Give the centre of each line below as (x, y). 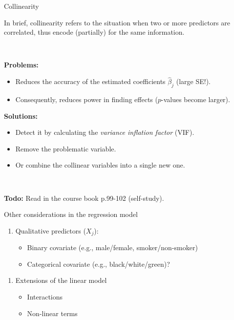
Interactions (45, 296)
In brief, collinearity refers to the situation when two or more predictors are (117, 22)
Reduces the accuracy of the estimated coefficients (90, 81)
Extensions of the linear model (61, 280)
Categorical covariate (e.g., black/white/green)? (98, 264)
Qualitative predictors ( (51, 230)
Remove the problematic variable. (66, 148)
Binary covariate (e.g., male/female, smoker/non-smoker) (112, 247)
